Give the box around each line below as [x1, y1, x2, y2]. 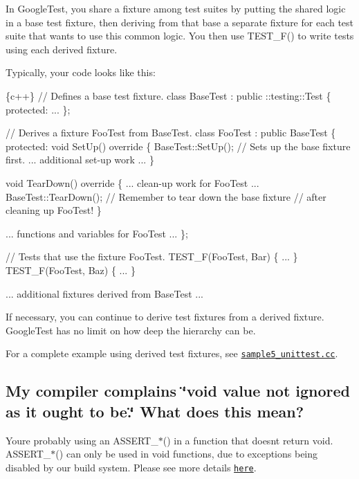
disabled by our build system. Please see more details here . [6, 460, 257, 474]
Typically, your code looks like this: [6, 65, 156, 80]
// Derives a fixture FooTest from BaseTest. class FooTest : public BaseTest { [6, 125, 336, 140]
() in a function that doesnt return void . [163, 433, 333, 447]
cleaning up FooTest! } [6, 203, 102, 217]
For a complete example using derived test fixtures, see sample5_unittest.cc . [6, 346, 338, 361]
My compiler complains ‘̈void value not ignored [6, 380, 351, 401]
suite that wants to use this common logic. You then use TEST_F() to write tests [6, 28, 354, 43]
